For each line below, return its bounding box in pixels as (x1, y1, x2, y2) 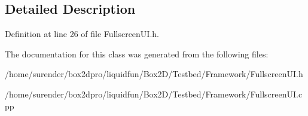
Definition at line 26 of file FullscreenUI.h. (5, 28, 159, 40)
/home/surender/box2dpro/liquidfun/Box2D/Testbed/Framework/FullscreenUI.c (5, 87, 303, 100)
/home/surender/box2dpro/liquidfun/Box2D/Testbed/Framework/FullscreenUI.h (5, 68, 303, 80)
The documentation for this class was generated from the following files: (5, 47, 269, 60)
